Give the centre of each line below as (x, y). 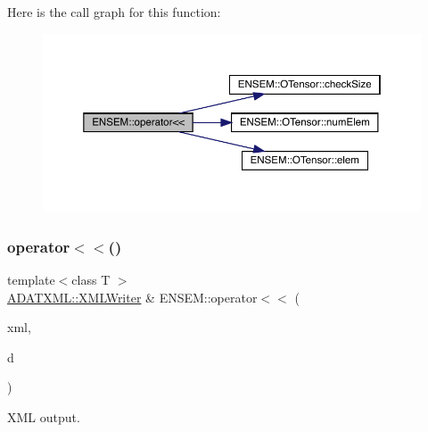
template (31, 279)
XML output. (44, 416)
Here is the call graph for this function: (114, 12)
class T (91, 279)
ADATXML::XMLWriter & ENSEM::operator (132, 297)
